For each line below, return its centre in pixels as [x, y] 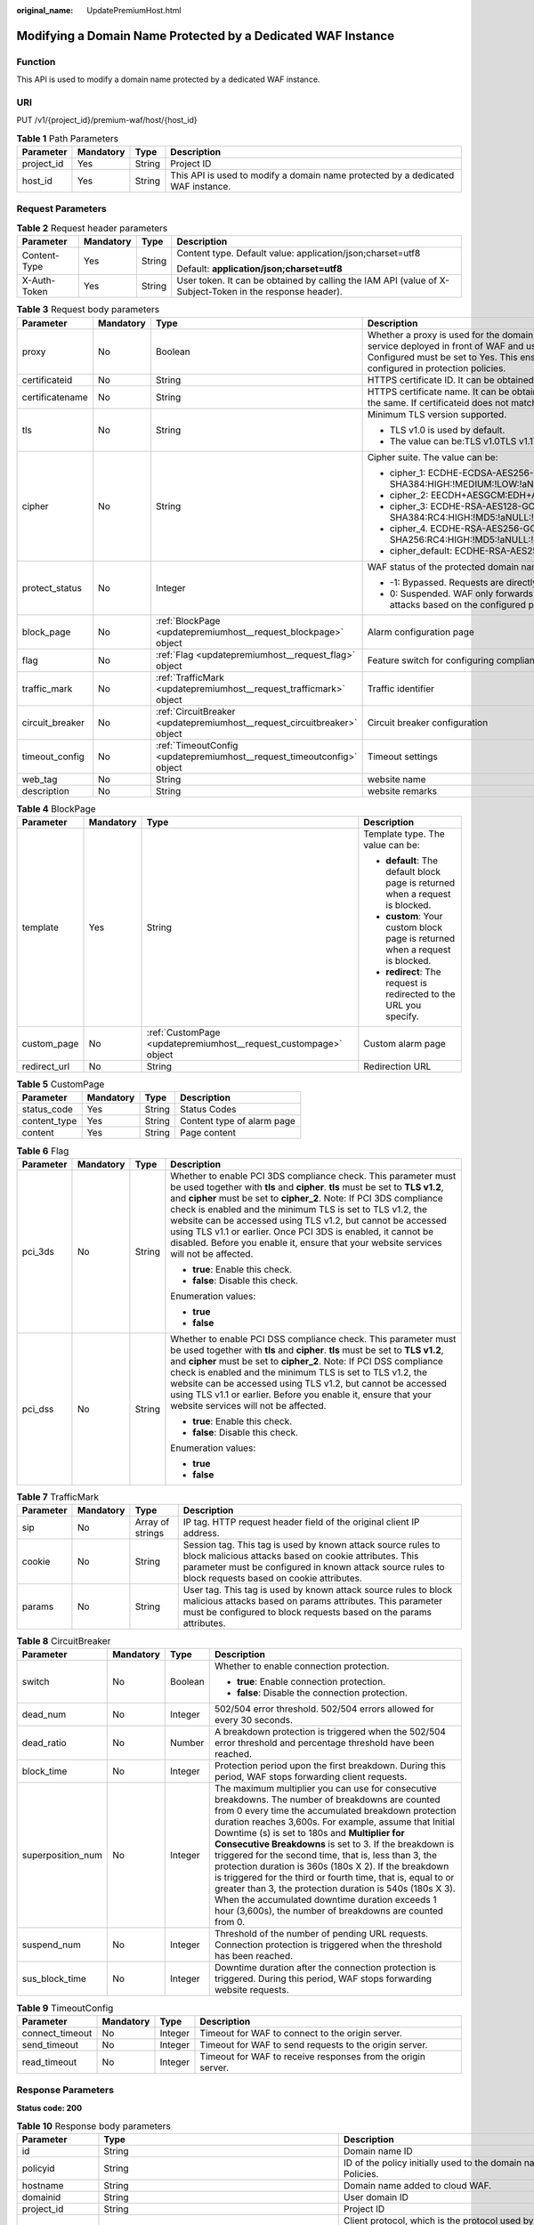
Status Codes [208, 1110]
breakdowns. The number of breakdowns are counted [327, 1800]
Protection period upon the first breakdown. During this [330, 1766]
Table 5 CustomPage [61, 1084]
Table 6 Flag [43, 1151]
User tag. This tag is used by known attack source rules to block [318, 1590]
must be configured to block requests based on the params [307, 1613]
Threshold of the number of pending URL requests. [321, 1934]
